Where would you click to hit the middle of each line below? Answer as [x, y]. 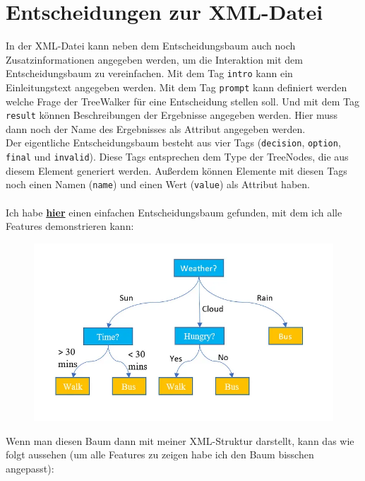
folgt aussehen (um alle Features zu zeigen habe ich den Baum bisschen [160, 454]
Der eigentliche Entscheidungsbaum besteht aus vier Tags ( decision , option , [173, 143]
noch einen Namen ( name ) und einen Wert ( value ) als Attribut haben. [158, 184]
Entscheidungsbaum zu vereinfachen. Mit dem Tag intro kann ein [149, 73]
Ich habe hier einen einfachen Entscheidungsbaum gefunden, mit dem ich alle [174, 212]
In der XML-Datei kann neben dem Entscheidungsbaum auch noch [151, 46]
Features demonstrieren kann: [70, 226]
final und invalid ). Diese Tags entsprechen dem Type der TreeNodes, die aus [177, 157]
